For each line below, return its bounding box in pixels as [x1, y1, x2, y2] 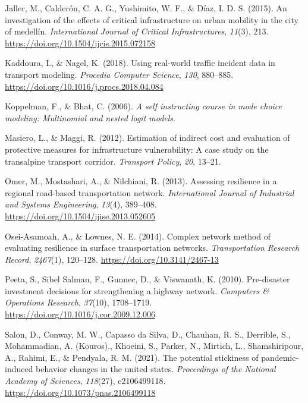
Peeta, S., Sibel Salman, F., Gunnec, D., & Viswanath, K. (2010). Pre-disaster [5, 273, 290, 285]
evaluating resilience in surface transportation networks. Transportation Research [5, 241, 300, 254]
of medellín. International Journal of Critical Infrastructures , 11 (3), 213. [5, 25, 269, 37]
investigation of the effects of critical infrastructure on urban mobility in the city [5, 13, 298, 26]
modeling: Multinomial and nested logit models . [5, 111, 175, 124]
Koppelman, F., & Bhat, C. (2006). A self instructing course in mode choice [5, 100, 282, 112]
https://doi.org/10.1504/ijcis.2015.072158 [5, 36, 156, 49]
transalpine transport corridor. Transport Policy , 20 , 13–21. [5, 155, 221, 167]
